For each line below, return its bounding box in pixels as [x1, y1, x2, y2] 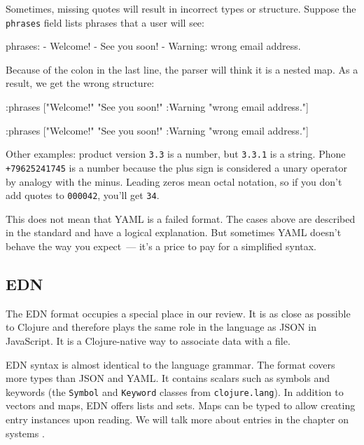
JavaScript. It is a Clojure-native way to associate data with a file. [6, 333, 290, 348]
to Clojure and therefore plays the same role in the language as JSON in [6, 320, 316, 334]
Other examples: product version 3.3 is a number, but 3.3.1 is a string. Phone [6, 146, 346, 161]
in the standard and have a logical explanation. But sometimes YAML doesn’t [6, 225, 342, 240]
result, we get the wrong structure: [6, 76, 155, 90]
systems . [6, 425, 45, 440]
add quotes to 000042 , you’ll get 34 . [6, 188, 160, 203]
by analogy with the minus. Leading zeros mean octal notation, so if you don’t [6, 174, 342, 189]
